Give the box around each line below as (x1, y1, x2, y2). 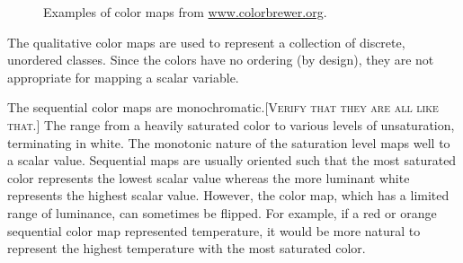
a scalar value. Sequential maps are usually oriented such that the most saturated (7, 151, 457, 170)
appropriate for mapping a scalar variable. (7, 67, 239, 86)
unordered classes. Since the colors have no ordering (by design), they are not (7, 50, 434, 69)
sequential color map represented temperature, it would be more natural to (7, 221, 421, 240)
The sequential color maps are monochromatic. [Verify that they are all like (7, 98, 439, 117)
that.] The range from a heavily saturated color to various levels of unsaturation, (7, 115, 455, 134)
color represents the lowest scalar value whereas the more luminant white (7, 168, 410, 187)
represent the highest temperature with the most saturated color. (7, 239, 366, 258)
